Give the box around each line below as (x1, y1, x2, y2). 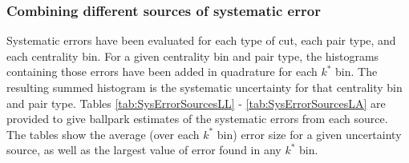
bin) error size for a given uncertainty (217, 125, 402, 142)
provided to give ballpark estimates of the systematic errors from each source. (6, 110, 388, 127)
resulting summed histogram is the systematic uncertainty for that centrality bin (6, 79, 403, 95)
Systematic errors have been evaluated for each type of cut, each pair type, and (6, 32, 396, 49)
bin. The (335, 63, 378, 80)
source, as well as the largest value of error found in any (6, 141, 281, 158)
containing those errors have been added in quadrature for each (6, 63, 318, 80)
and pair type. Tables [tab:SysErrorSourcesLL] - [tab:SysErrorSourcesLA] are (6, 94, 386, 111)
